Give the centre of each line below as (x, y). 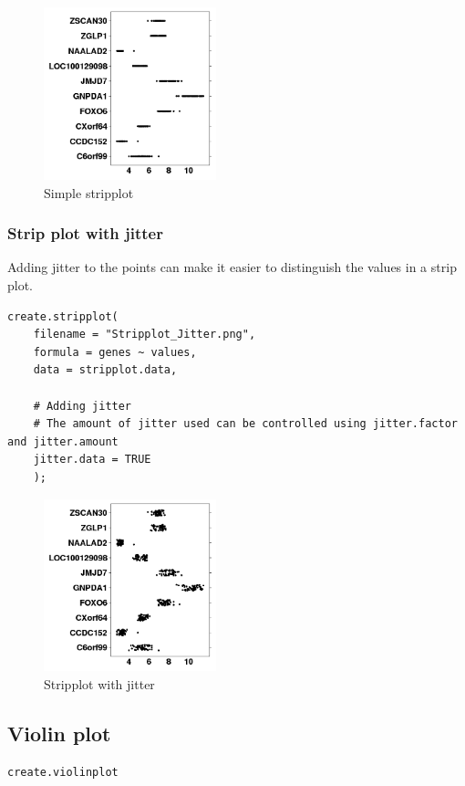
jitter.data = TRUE (92, 460)
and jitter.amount (63, 441)
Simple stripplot (89, 192)
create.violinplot (63, 772)
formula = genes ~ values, (115, 352)
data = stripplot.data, (105, 370)
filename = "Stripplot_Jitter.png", (145, 335)
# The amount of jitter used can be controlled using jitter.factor (245, 424)
